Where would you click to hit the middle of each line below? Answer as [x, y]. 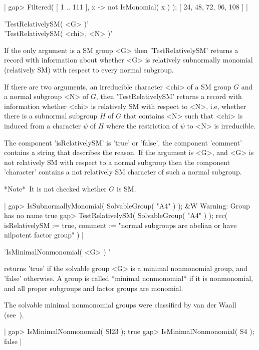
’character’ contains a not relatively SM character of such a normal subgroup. [123, 172]
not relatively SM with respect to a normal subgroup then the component [117, 162]
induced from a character [43, 125]
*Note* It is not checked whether [55, 188]
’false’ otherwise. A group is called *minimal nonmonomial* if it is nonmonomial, [129, 278]
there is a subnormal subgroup [51, 116]
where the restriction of [142, 125]
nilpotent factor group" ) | [44, 235]
